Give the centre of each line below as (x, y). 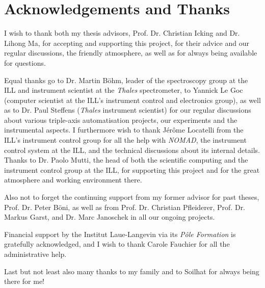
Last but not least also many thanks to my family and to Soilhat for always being (132, 271)
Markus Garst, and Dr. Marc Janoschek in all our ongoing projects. (110, 217)
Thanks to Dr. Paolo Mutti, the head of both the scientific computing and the (126, 160)
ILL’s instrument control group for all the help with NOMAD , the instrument (125, 140)
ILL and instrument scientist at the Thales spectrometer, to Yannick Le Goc (124, 90)
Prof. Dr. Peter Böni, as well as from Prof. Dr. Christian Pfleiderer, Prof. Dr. (125, 207)
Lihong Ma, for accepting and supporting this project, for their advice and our (127, 43)
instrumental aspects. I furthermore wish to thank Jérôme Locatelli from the (124, 130)
